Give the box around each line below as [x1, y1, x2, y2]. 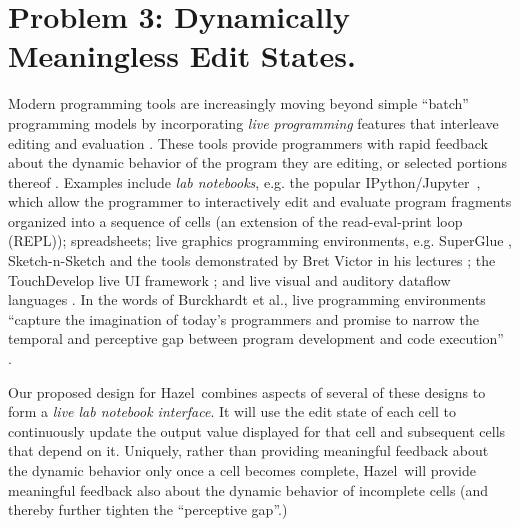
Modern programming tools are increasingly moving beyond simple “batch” [8, 93, 469, 114]
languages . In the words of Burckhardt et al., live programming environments [8, 289, 486, 310]
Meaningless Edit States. [8, 35, 356, 76]
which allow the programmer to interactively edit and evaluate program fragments [8, 191, 512, 212]
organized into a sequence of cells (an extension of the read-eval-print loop [8, 210, 463, 231]
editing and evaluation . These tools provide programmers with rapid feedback [8, 132, 488, 153]
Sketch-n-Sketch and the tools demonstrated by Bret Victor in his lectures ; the [8, 250, 496, 271]
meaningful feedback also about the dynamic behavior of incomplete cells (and [8, 479, 489, 500]
